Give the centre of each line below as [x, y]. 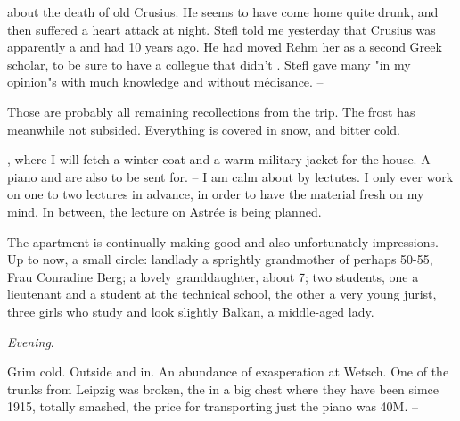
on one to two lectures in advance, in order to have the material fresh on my [216, 194]
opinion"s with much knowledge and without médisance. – [165, 82]
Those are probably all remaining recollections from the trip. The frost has [211, 111]
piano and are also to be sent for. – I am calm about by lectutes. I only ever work [230, 176]
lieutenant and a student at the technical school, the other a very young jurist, [222, 294]
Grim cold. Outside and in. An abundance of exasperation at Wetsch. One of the [228, 371]
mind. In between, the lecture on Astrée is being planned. [164, 211]
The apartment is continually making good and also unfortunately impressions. [223, 241]
